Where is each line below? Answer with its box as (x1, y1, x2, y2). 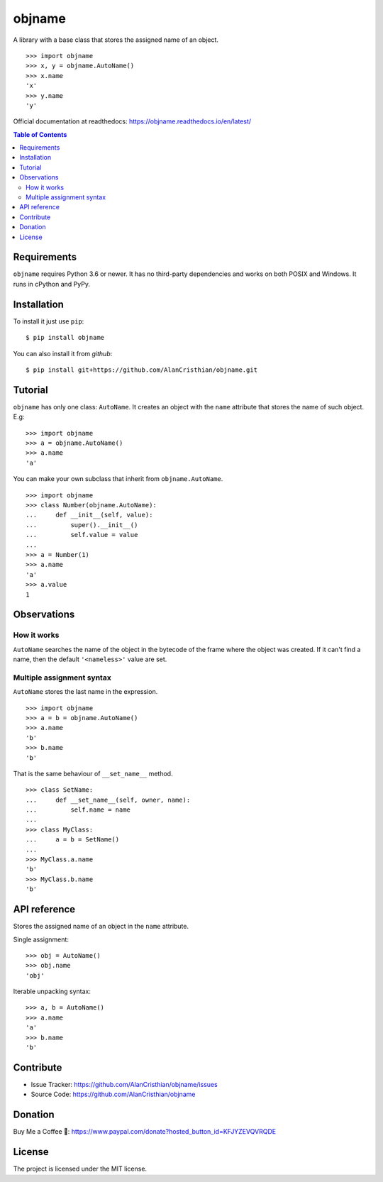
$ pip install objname (26, 333, 105, 342)
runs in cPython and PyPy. (13, 280, 90, 288)
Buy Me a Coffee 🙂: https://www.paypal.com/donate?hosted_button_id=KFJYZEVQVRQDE (13, 1127, 277, 1136)
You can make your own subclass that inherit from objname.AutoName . (13, 475, 223, 483)
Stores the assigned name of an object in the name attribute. (13, 922, 189, 931)
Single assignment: (13, 935, 69, 944)
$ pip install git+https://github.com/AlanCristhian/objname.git (26, 365, 258, 374)
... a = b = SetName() (26, 836, 120, 844)
